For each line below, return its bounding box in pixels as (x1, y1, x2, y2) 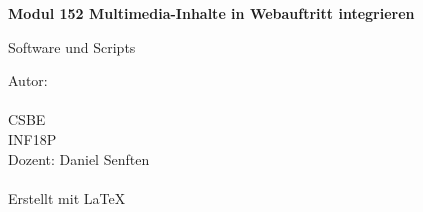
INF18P (8, 128, 57, 149)
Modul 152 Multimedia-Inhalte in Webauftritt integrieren (8, 3, 415, 23)
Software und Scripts (8, 36, 136, 57)
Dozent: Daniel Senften (8, 148, 150, 169)
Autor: (8, 70, 48, 91)
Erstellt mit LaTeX (8, 187, 126, 208)
